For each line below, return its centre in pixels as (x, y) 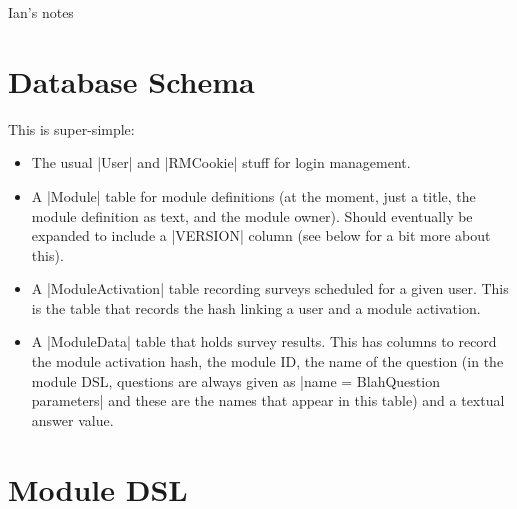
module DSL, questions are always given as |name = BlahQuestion (235, 380)
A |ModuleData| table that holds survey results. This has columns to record (264, 341)
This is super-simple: (71, 128)
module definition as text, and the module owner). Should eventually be (252, 215)
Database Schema (131, 80)
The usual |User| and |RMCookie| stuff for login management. (221, 162)
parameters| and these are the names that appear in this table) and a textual (268, 400)
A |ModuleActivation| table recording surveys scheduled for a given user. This (270, 288)
